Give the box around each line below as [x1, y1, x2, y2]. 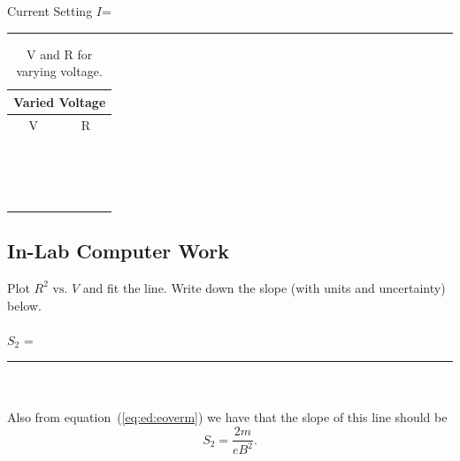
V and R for [27, 44, 93, 63]
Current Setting [7, 2, 93, 19]
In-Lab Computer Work [7, 237, 230, 265]
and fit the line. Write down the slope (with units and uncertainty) [82, 278, 446, 296]
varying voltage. [16, 62, 103, 81]
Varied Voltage [13, 92, 106, 111]
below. [7, 296, 42, 314]
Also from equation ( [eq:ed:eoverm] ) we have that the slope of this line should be [7, 408, 448, 426]
